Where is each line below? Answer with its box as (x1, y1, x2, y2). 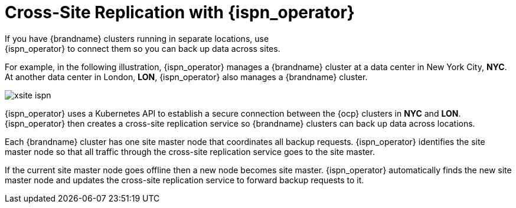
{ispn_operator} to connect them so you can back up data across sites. (5, 43, 280, 54)
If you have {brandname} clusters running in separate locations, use (5, 33, 269, 44)
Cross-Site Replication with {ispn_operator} (5, 2, 355, 22)
